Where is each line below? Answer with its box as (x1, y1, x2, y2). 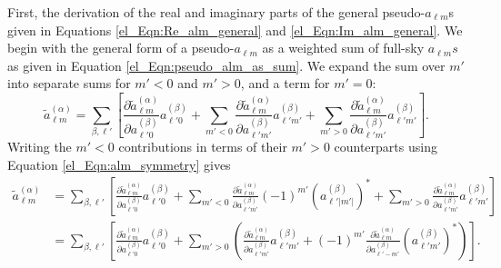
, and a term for (240, 74, 330, 93)
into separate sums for (7, 74, 131, 93)
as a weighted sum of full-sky (262, 38, 425, 57)
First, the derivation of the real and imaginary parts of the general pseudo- (7, 3, 426, 21)
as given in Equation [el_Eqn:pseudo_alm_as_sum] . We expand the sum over (7, 55, 446, 74)
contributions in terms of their (118, 137, 287, 156)
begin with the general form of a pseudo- (7, 38, 235, 57)
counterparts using (334, 137, 437, 156)
